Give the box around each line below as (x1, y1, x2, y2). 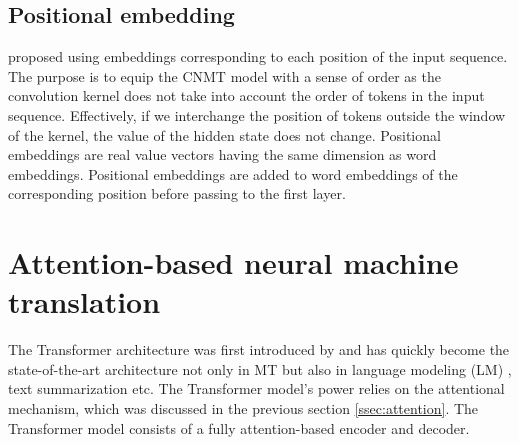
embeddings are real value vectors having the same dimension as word (8, 144, 437, 165)
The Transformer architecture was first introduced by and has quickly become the (8, 339, 510, 360)
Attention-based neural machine (8, 242, 459, 283)
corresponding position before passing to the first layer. (8, 183, 346, 204)
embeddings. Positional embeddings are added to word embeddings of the (8, 163, 458, 184)
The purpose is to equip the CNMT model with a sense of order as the (8, 65, 441, 86)
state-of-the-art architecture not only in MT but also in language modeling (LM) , (8, 358, 512, 379)
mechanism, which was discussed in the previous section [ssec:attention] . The (8, 398, 479, 419)
